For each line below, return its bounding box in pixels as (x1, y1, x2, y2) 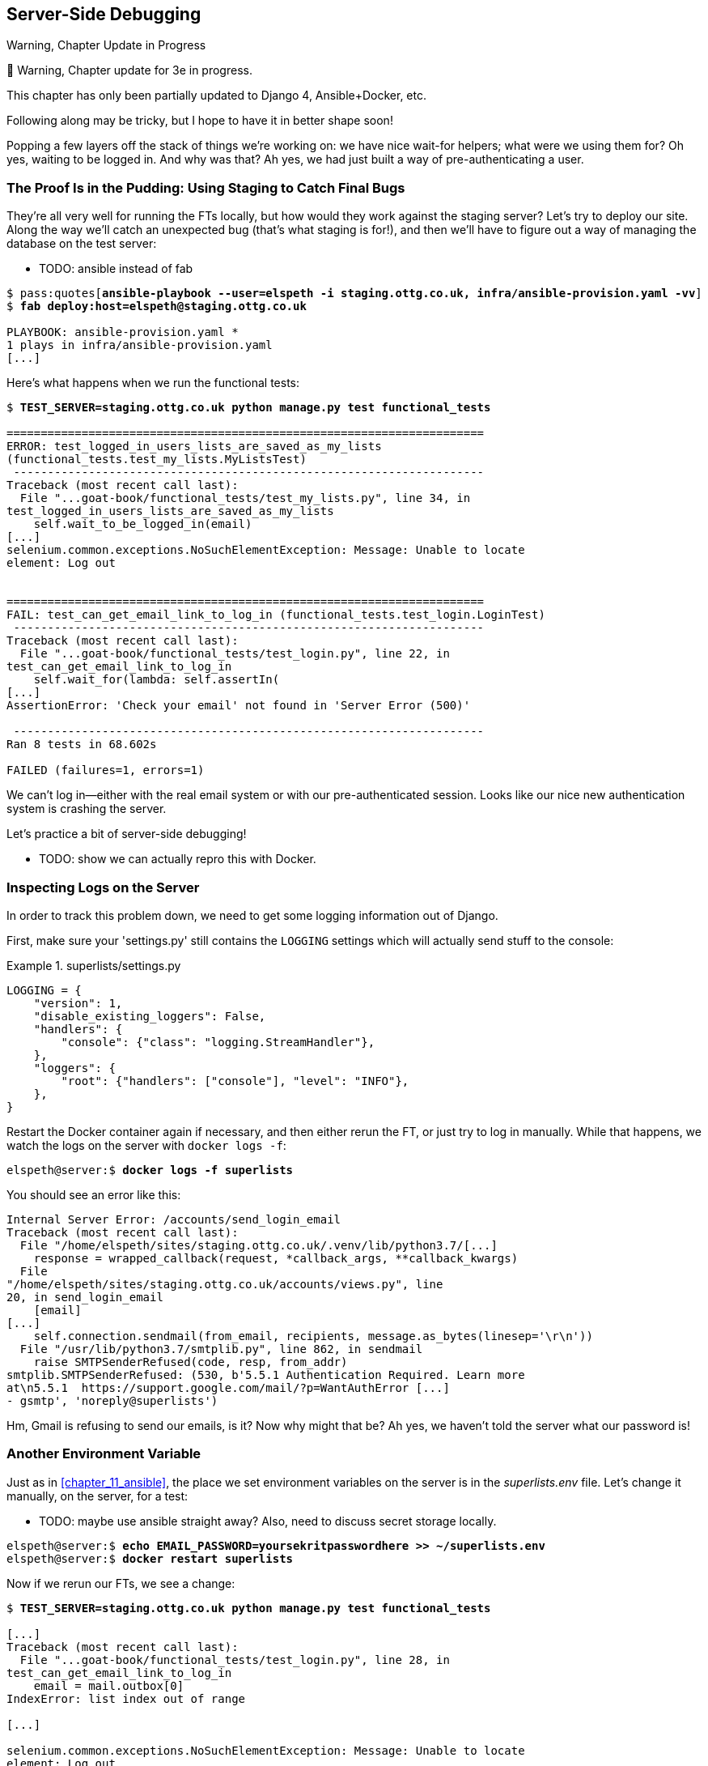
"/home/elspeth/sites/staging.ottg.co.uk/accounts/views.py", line (6, 1277, 443, 1291)
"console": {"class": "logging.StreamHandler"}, (61, 1035, 375, 1049)
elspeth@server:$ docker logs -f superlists (6, 1163, 294, 1177)
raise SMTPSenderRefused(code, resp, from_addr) (33, 1355, 348, 1368)
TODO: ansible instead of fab (39, 262, 193, 276)
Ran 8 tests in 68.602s (6, 738, 157, 751)
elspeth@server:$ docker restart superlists (6, 1551, 294, 1565)
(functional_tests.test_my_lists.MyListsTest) (6, 453, 307, 466)
